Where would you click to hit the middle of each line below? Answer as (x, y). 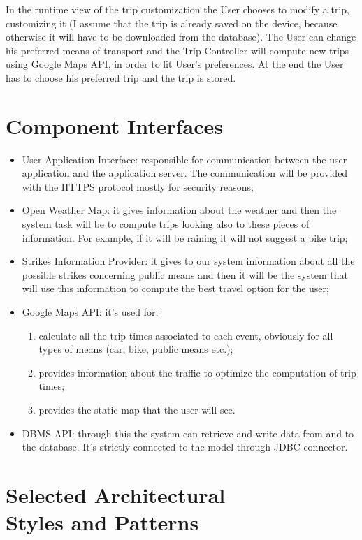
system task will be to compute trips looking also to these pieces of (166, 224)
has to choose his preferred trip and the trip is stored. (121, 77)
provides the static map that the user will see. (137, 409)
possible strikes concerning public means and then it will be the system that (185, 274)
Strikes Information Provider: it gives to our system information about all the (188, 261)
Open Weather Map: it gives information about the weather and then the (179, 210)
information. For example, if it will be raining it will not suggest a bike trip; (185, 237)
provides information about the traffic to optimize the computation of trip (197, 372)
